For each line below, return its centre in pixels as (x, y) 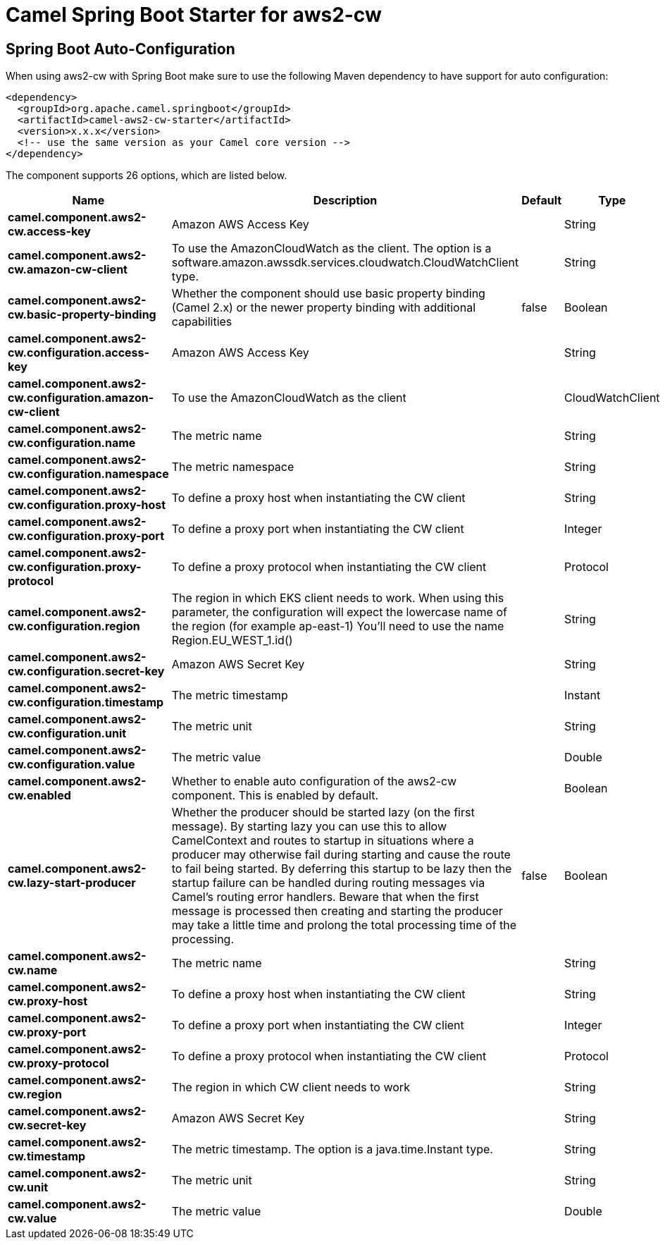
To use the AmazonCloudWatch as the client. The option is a (331, 249)
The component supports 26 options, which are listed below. (147, 176)
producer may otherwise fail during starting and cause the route (341, 855)
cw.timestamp (47, 1157)
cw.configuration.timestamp (86, 703)
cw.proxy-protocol (58, 1063)
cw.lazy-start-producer (72, 883)
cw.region (35, 1094)
